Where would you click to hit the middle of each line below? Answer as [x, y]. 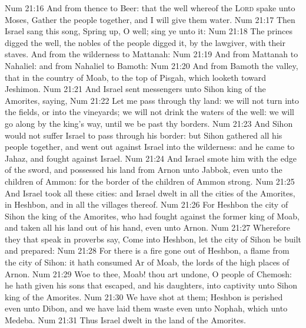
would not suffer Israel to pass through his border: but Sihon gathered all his [144, 135]
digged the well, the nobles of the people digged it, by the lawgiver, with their [145, 42]
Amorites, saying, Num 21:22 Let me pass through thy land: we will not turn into [152, 100]
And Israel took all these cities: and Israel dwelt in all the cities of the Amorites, [150, 193]
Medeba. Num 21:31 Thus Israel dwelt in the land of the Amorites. [125, 320]
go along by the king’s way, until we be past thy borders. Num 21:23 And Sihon [149, 123]
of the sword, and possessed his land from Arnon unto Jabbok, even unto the [144, 170]
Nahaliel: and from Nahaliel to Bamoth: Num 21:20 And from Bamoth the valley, [152, 65]
